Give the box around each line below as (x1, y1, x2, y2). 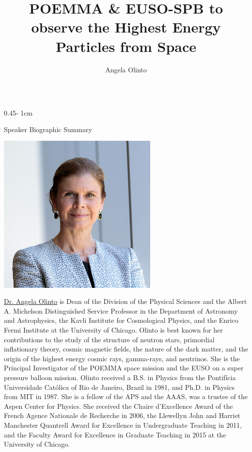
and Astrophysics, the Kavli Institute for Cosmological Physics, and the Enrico (4, 315, 238, 325)
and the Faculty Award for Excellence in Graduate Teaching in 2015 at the (4, 429, 226, 439)
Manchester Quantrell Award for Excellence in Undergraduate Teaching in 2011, (4, 419, 242, 430)
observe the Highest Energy (31, 17, 221, 37)
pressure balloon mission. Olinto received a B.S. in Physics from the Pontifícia (4, 372, 236, 383)
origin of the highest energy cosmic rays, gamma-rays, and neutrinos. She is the (4, 353, 240, 363)
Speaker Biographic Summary (4, 124, 92, 134)
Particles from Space (55, 36, 197, 56)
